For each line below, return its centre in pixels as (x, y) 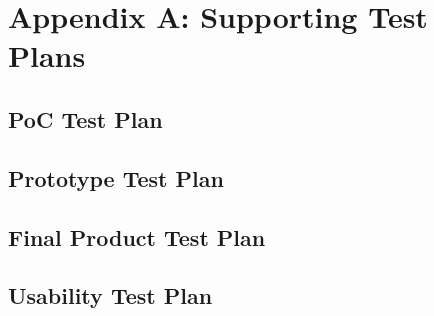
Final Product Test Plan (137, 236)
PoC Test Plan (85, 118)
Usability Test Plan (110, 295)
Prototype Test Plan (116, 177)
